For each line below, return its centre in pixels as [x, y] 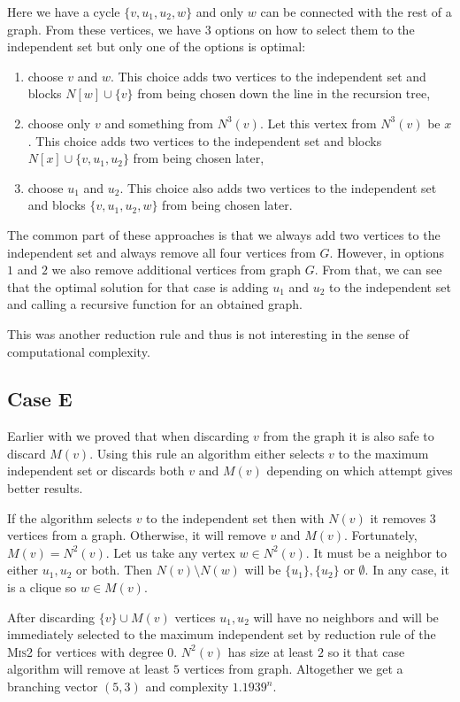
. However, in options [387, 252]
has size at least [271, 651]
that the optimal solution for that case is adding [138, 286]
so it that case [366, 651]
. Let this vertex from [318, 123]
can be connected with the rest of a [356, 12]
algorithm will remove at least [88, 669]
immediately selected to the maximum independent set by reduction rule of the [222, 634]
